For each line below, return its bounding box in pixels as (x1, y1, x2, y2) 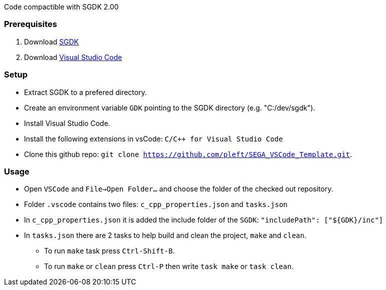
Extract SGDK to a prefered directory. (24, 87, 147, 96)
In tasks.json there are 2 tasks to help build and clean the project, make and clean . (24, 231, 306, 240)
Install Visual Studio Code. (24, 118, 111, 127)
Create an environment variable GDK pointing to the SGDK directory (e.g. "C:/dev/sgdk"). (24, 103, 315, 112)
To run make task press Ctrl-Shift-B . (44, 246, 175, 255)
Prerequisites (4, 19, 57, 29)
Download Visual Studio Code (24, 52, 122, 61)
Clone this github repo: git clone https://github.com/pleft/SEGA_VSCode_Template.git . (24, 149, 352, 158)
